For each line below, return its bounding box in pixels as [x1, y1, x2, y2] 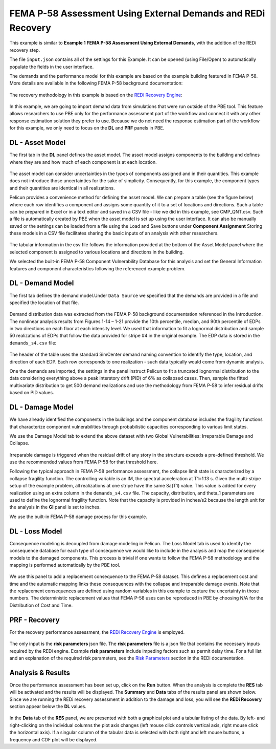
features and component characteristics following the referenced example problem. [9, 265, 186, 271]
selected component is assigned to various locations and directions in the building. [9, 249, 184, 255]
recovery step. [9, 47, 40, 53]
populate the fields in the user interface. [9, 63, 94, 70]
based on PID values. [9, 390, 54, 396]
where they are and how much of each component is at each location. [9, 159, 157, 165]
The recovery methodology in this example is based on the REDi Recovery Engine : [9, 92, 182, 98]
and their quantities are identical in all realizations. [9, 185, 115, 191]
